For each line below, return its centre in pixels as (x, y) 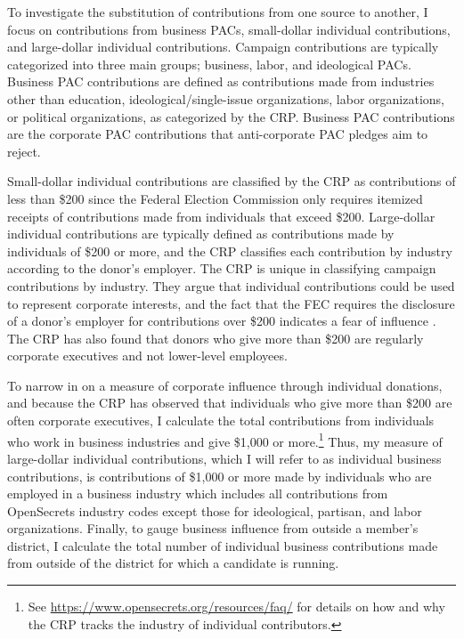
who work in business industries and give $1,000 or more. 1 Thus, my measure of (225, 440)
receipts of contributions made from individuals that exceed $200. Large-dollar (221, 216)
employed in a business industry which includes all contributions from (198, 493)
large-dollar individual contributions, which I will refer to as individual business (224, 458)
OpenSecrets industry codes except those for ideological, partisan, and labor (215, 510)
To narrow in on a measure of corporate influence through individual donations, (225, 385)
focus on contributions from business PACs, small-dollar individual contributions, (229, 29)
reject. (24, 151)
